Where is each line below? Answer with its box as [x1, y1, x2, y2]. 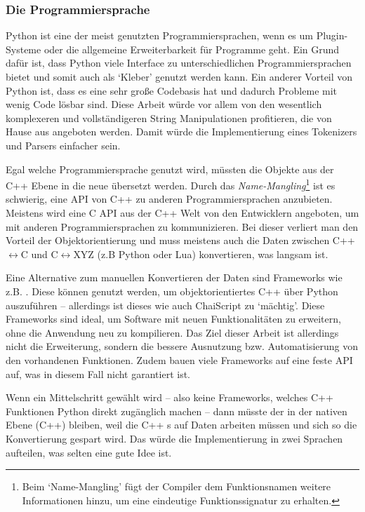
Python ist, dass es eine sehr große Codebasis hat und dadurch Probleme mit [6, 83, 338, 97]
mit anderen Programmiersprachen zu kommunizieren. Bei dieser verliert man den [6, 219, 359, 234]
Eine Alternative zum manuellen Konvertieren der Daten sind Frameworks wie [6, 270, 343, 285]
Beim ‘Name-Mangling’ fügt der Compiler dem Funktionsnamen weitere [22, 479, 331, 494]
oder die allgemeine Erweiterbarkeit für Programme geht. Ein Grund [44, 41, 340, 56]
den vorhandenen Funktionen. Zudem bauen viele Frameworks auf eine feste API [6, 352, 353, 367]
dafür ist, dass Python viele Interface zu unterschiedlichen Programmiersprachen [6, 55, 352, 70]
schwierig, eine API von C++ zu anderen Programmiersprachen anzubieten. [6, 191, 333, 206]
